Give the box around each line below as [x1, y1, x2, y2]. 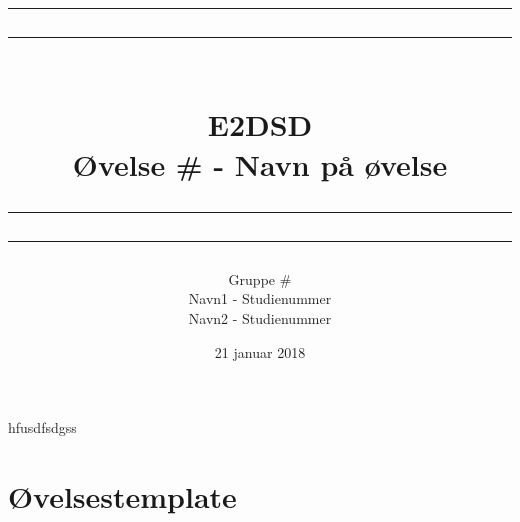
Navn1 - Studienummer [188, 288, 332, 309]
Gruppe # [228, 268, 292, 289]
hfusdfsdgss [8, 417, 77, 438]
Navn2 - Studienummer [188, 307, 332, 328]
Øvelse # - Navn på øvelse [72, 143, 448, 184]
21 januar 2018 [214, 341, 306, 362]
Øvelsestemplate [8, 475, 237, 516]
